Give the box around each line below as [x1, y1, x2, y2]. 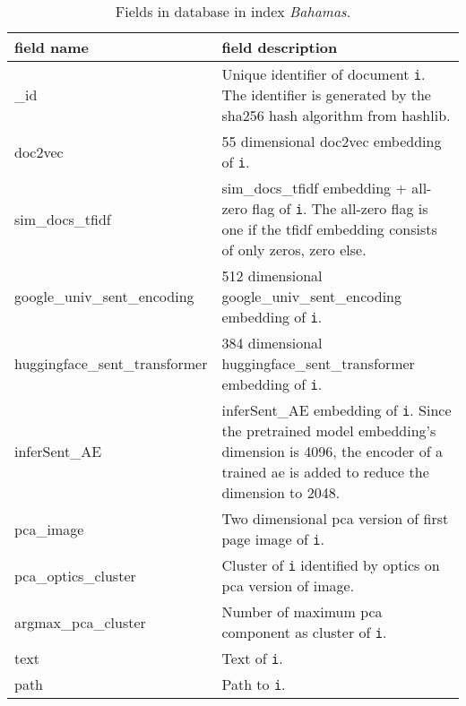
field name [14, 37, 90, 57]
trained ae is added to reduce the [221, 461, 429, 482]
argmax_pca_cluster [14, 611, 146, 633]
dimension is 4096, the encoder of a [221, 441, 443, 461]
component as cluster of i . [221, 622, 387, 642]
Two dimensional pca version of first [221, 508, 449, 529]
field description [221, 37, 338, 57]
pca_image [14, 518, 84, 539]
